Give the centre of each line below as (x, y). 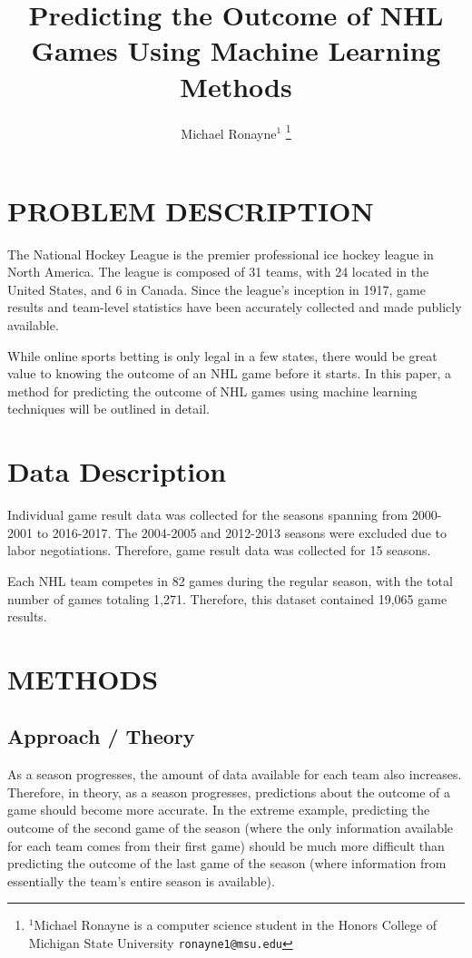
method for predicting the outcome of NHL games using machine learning (212, 391)
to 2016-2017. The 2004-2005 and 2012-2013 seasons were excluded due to (241, 532)
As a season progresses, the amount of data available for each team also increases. (235, 774)
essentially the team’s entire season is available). (141, 880)
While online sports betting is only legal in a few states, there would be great (222, 355)
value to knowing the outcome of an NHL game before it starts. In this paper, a (229, 373)
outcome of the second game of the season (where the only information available (231, 828)
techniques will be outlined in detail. (108, 409)
